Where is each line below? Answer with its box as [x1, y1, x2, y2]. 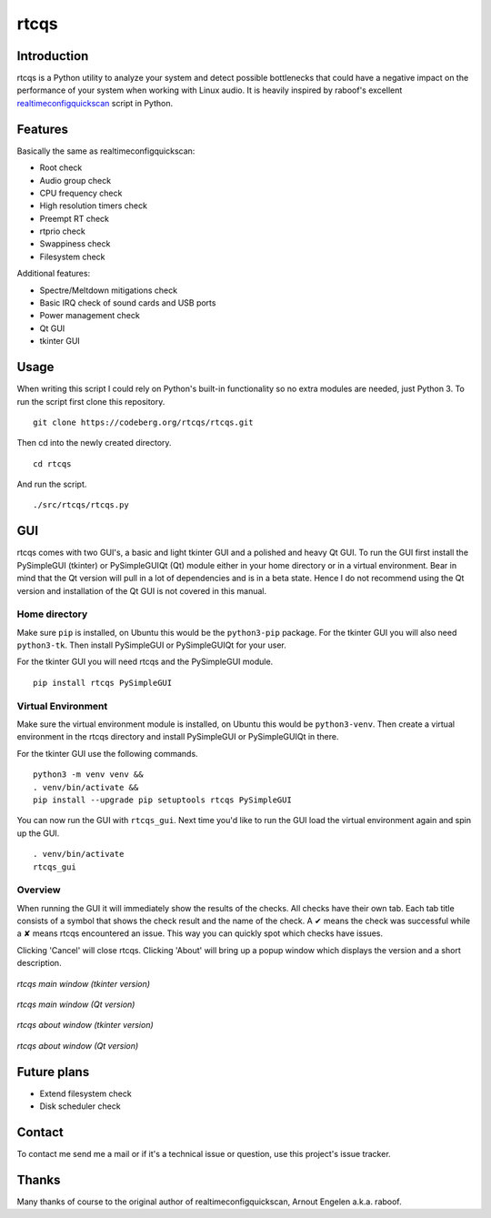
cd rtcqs [33, 458, 72, 468]
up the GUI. [16, 828, 60, 839]
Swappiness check [39, 238, 111, 249]
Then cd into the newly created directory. [16, 438, 172, 448]
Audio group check [39, 175, 112, 186]
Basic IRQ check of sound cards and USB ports [39, 297, 216, 308]
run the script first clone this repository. [16, 396, 165, 407]
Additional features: [16, 268, 91, 279]
